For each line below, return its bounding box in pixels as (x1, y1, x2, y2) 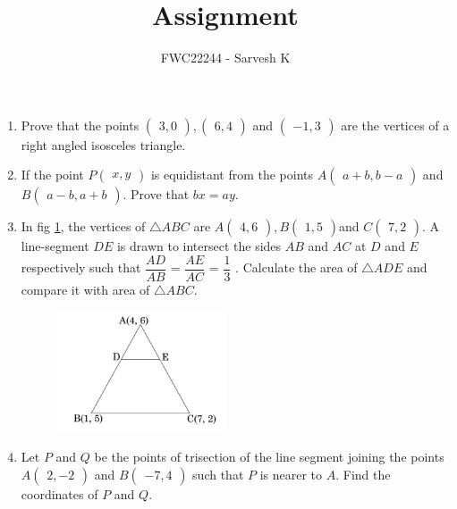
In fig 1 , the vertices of (21, 217, 146, 236)
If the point (21, 165, 84, 184)
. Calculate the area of (235, 258, 358, 277)
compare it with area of (21, 280, 150, 298)
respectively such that (21, 258, 141, 277)
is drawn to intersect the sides (116, 237, 282, 255)
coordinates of (21, 484, 98, 503)
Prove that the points (21, 115, 140, 134)
